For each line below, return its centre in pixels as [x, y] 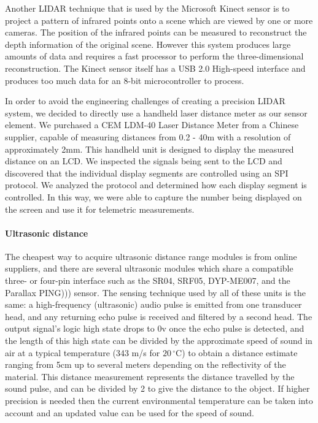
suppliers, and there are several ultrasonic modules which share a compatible [149, 268]
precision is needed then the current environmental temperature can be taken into [159, 401]
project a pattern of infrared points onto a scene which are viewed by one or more [159, 20]
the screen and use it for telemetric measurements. [100, 209]
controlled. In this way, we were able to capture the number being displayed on [153, 196]
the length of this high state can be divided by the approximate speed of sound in [159, 341]
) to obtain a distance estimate [240, 352]
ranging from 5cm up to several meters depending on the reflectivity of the [145, 364]
